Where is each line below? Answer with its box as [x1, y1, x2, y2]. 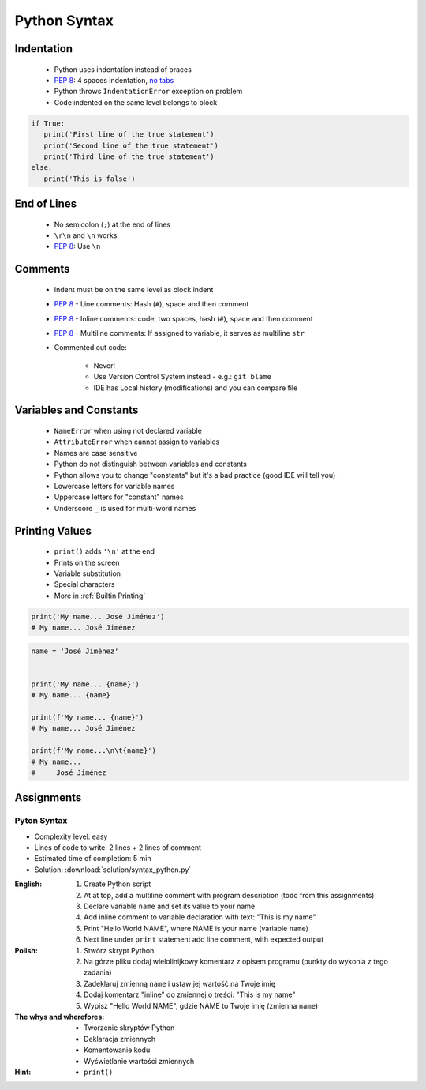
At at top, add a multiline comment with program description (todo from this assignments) [84, 890, 375, 900]
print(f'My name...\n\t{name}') [31, 746, 157, 755]
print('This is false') [43, 174, 136, 183]
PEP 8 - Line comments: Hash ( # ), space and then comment [54, 299, 249, 309]
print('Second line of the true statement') [43, 141, 219, 150]
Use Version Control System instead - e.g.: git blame [93, 372, 272, 381]
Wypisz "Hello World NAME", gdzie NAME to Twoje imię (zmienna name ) [84, 1001, 319, 1010]
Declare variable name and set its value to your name [84, 901, 256, 911]
